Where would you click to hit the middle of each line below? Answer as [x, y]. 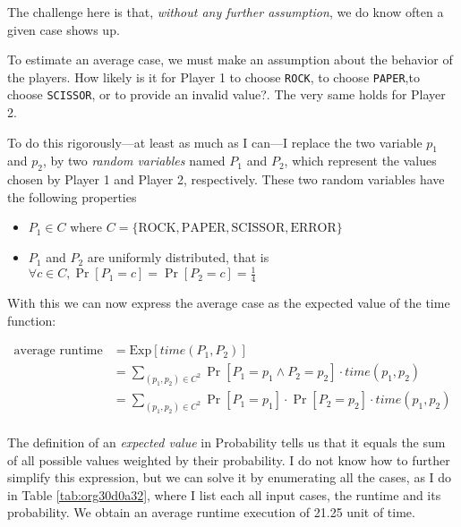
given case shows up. [64, 29]
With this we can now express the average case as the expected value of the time [229, 302]
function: [32, 320]
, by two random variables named [134, 161]
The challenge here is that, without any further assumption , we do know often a [226, 12]
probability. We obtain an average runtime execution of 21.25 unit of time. [211, 512]
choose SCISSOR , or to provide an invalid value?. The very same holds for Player [226, 94]
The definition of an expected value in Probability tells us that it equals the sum [226, 442]
